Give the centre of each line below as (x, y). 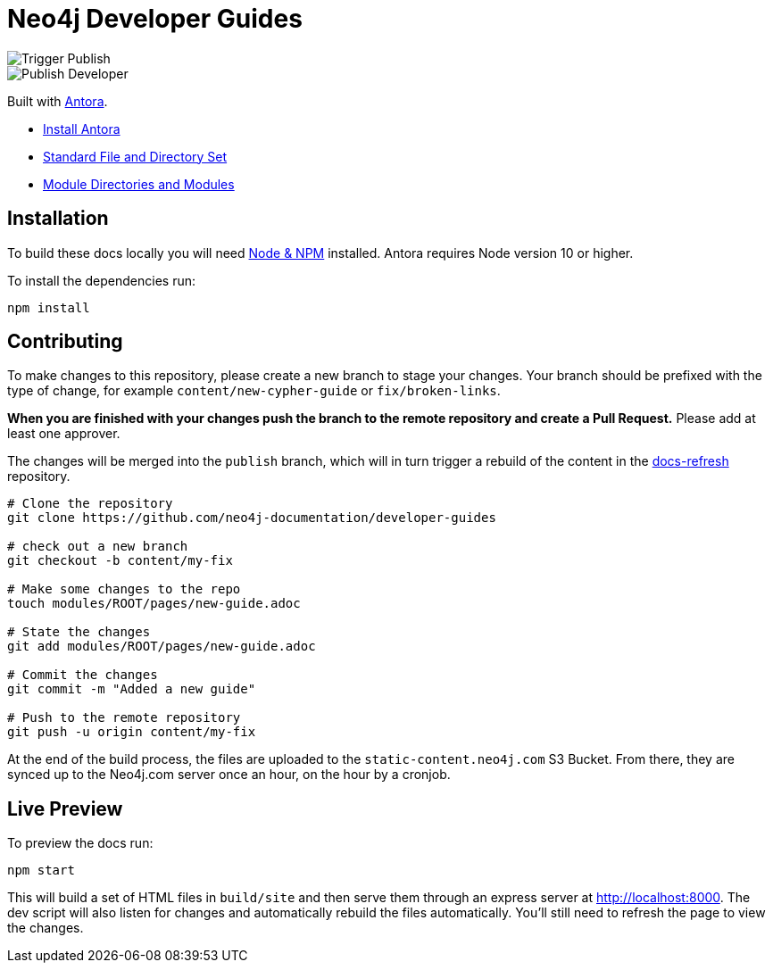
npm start (41, 871)
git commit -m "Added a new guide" (132, 689)
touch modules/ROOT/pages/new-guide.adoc (154, 604)
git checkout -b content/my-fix (120, 561)
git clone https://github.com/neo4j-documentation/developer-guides (252, 518)
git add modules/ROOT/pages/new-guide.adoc (162, 647)
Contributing (65, 342)
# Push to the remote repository (124, 718)
